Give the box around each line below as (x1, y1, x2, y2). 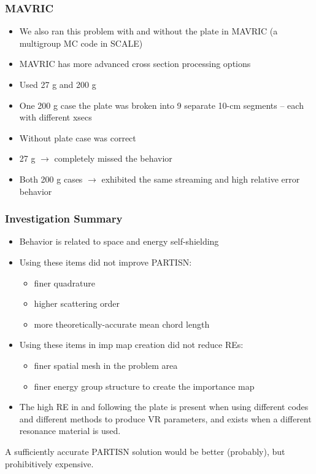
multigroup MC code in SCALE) (19, 36, 143, 49)
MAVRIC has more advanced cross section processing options (19, 57, 251, 70)
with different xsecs (19, 111, 92, 124)
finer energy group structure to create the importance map (34, 379, 255, 392)
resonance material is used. (19, 424, 121, 437)
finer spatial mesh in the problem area (34, 358, 178, 371)
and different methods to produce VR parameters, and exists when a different (19, 412, 312, 425)
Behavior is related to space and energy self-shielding (19, 235, 219, 248)
